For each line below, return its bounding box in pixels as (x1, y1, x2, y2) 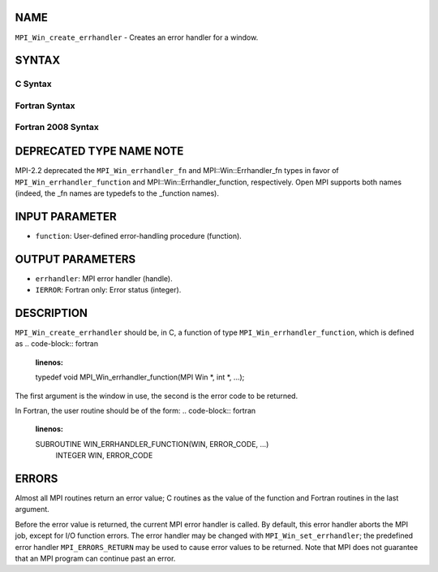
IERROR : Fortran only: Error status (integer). (35, 285, 182, 295)
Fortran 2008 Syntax (15, 122, 99, 133)
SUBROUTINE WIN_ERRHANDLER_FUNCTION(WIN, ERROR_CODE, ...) (35, 439, 269, 448)
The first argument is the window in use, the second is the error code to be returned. (15, 391, 298, 401)
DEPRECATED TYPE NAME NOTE (15, 145, 184, 158)
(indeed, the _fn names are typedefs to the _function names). (15, 188, 219, 198)
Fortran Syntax (15, 100, 75, 111)
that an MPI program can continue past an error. (15, 553, 176, 563)
